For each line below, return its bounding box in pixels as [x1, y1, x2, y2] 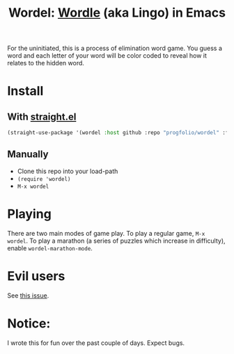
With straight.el [7, 111, 77, 122]
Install [7, 83, 44, 99]
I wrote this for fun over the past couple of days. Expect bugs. [7, 339, 185, 347]
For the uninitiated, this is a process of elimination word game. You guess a [7, 44, 223, 53]
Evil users [7, 268, 65, 284]
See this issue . [7, 291, 49, 300]
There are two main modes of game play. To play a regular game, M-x [7, 229, 205, 237]
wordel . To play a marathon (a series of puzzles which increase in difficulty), [7, 236, 226, 245]
